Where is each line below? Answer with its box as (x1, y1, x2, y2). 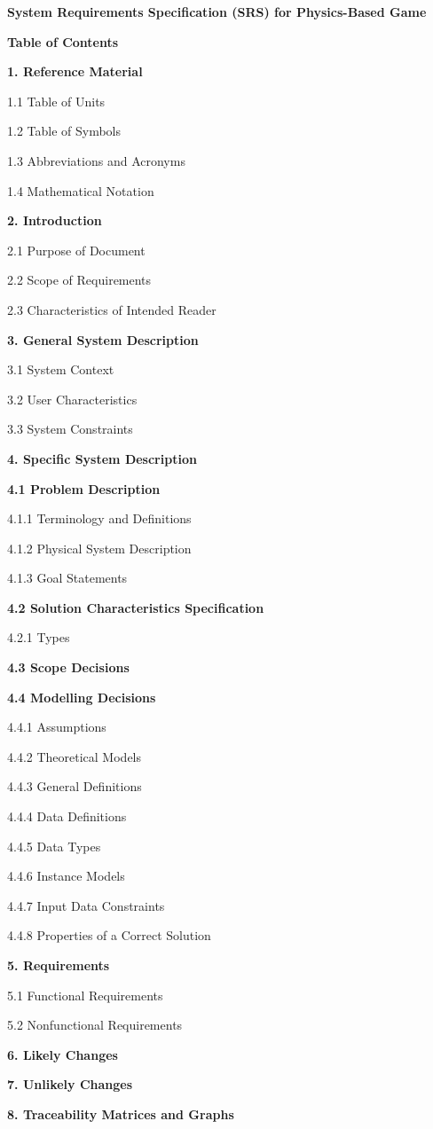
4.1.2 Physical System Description (7, 538, 192, 557)
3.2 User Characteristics (7, 389, 138, 408)
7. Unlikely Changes (7, 1075, 133, 1094)
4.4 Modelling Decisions (7, 687, 156, 706)
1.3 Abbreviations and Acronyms (7, 151, 185, 169)
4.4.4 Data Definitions (7, 807, 127, 826)
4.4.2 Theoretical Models (7, 747, 142, 765)
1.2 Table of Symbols (7, 122, 122, 140)
